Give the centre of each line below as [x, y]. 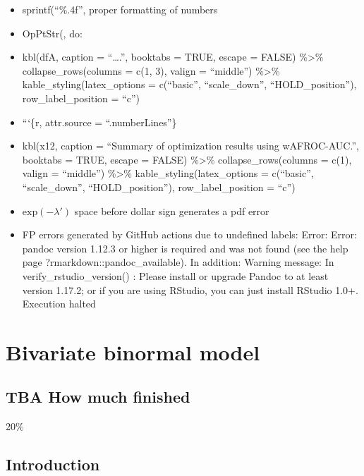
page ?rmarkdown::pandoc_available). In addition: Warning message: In [178, 262]
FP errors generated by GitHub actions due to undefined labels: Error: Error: [189, 234]
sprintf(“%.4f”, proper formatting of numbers [120, 9]
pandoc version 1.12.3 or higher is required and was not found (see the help [185, 248]
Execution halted [59, 304]
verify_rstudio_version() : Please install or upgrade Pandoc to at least [175, 275]
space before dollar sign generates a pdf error [172, 210]
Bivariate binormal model [133, 352]
